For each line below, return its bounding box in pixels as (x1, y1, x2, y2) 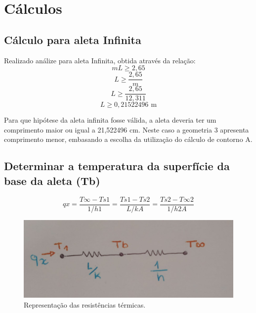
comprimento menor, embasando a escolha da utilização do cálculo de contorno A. (4, 134, 253, 144)
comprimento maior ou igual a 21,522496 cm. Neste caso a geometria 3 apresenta (4, 124, 249, 134)
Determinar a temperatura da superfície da (4, 158, 230, 174)
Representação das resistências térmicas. (24, 300, 146, 310)
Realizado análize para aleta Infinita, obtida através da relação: (4, 55, 196, 65)
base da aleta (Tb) (4, 173, 100, 188)
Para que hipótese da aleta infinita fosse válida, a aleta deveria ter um (4, 115, 216, 125)
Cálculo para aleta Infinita (4, 32, 141, 47)
